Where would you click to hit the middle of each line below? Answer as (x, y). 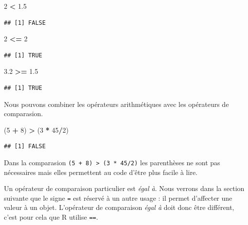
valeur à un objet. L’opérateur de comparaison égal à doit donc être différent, (119, 207)
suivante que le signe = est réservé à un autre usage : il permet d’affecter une (118, 198)
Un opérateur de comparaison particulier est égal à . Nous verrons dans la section (124, 188)
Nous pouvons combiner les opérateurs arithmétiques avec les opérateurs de (116, 104)
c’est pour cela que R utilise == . (51, 217)
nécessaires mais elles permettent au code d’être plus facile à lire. (101, 172)
